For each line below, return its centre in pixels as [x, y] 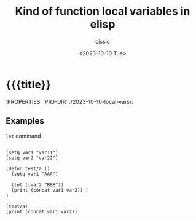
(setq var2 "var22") [32, 158]
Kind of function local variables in [103, 11]
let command [23, 136]
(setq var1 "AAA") [35, 174]
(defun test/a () [28, 168]
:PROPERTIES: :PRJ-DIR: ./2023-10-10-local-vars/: [69, 101]
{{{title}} [29, 84]
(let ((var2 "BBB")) [37, 185]
